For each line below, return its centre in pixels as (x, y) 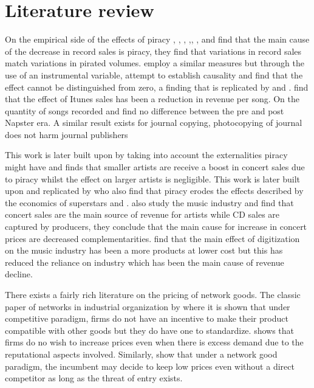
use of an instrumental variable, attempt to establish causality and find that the (154, 74)
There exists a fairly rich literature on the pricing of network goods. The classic (153, 294)
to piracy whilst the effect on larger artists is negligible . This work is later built (153, 178)
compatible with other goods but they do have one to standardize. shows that (150, 330)
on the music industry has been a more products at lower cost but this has (144, 250)
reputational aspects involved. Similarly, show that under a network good (141, 354)
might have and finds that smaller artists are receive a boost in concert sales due (155, 167)
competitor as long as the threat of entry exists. (94, 378)
